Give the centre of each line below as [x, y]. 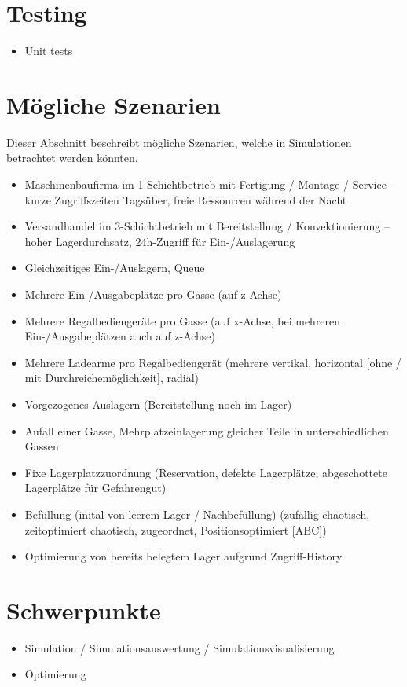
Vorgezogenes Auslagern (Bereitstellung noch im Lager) [158, 404]
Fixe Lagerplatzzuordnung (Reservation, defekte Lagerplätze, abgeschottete [206, 472]
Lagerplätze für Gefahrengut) [95, 488]
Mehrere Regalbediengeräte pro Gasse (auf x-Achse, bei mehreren [183, 320]
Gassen [42, 446]
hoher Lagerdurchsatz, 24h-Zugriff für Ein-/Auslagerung [160, 241]
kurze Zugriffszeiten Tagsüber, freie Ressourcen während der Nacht [186, 199]
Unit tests [49, 51]
